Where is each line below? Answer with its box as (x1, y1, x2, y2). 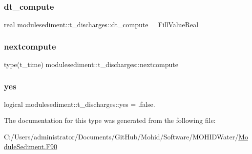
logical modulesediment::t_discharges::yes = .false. (4, 99, 155, 109)
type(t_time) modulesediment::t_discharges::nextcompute (4, 59, 178, 69)
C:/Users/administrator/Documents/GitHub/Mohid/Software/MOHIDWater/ (4, 132, 239, 142)
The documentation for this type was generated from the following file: (4, 115, 216, 125)
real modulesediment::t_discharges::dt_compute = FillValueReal (4, 19, 199, 30)
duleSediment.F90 (4, 141, 58, 151)
